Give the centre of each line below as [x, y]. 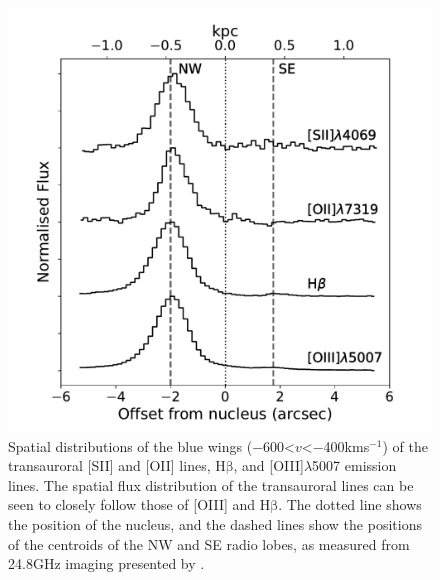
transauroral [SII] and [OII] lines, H [117, 465]
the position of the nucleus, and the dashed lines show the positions [215, 523]
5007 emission [354, 465]
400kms [346, 445]
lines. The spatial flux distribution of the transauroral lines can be [211, 484]
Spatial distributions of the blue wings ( [130, 445]
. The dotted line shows [350, 504]
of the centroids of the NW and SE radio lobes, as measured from [209, 543]
